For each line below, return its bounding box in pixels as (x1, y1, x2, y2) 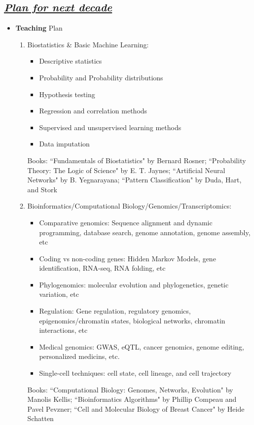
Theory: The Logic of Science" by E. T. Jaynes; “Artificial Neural (27, 165, 225, 175)
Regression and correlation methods (39, 106, 147, 116)
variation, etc (39, 289, 79, 299)
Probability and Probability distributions (39, 72, 163, 82)
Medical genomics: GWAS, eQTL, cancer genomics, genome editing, (39, 341, 244, 352)
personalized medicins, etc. (39, 351, 120, 361)
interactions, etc (39, 325, 88, 335)
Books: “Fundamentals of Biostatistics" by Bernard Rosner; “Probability (27, 155, 246, 165)
